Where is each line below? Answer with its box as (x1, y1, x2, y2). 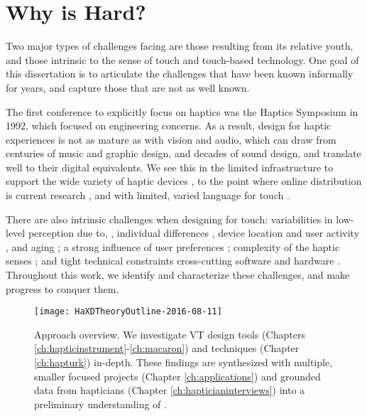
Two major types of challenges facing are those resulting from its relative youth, (6, 38, 354, 53)
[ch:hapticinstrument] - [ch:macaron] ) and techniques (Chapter (34, 341, 300, 356)
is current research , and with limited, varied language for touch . (6, 188, 290, 203)
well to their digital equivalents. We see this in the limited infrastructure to (6, 159, 334, 174)
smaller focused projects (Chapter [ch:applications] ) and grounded (34, 368, 321, 383)
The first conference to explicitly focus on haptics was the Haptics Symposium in (6, 104, 358, 119)
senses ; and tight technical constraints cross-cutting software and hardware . (6, 253, 340, 268)
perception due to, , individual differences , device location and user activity (28, 225, 360, 240)
